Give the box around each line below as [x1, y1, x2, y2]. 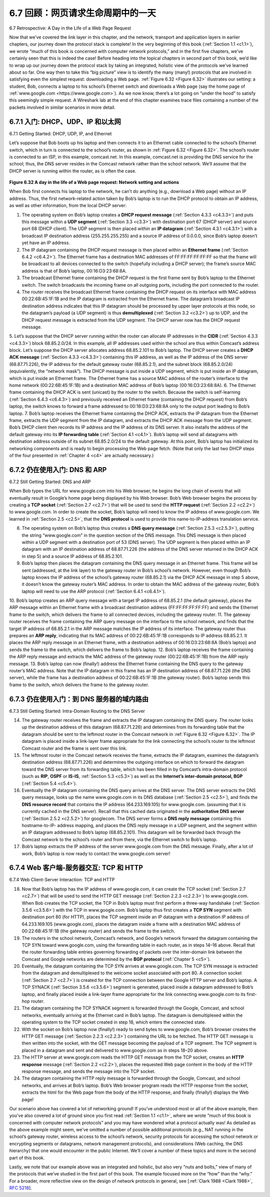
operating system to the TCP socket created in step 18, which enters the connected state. [21, 1019, 206, 1025]
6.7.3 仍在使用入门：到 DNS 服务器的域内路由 [9, 695, 149, 703]
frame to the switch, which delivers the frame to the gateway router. [9, 682, 149, 688]
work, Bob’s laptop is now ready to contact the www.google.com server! [21, 850, 170, 857]
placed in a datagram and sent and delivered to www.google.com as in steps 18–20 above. [21, 1047, 208, 1053]
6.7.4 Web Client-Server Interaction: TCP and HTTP [9, 877, 115, 883]
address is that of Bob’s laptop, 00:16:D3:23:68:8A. [21, 268, 127, 274]
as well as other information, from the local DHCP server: [9, 203, 127, 209]
